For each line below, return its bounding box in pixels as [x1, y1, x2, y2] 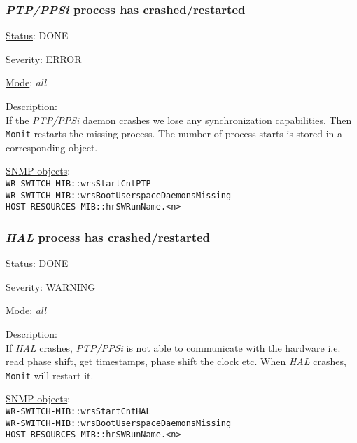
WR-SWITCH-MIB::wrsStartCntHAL [6, 407, 151, 417]
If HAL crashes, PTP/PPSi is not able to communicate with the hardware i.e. [6, 340, 341, 355]
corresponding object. [6, 139, 98, 154]
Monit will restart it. [6, 367, 94, 382]
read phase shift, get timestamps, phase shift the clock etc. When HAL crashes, [6, 354, 346, 369]
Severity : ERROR [6, 51, 82, 66]
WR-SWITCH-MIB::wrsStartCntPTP [6, 179, 151, 189]
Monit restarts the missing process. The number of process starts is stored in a [6, 126, 343, 141]
